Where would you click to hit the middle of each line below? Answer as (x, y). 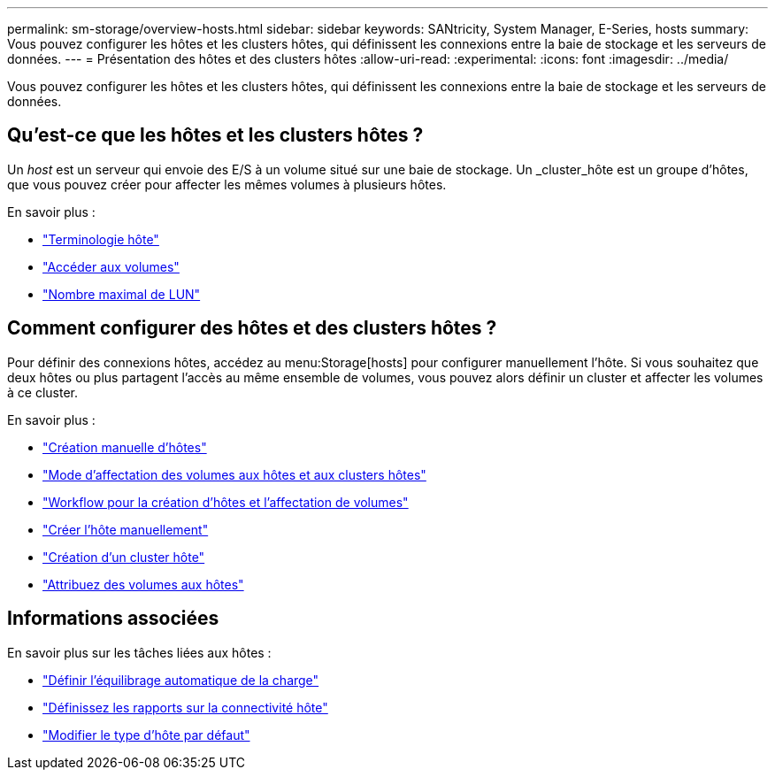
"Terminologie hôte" (101, 239)
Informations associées (113, 619)
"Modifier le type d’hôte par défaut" (146, 735)
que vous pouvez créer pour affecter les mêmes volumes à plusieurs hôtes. (227, 184)
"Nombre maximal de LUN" (122, 294)
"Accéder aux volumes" (111, 266)
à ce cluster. (42, 392)
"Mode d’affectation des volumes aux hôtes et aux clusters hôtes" (234, 474)
